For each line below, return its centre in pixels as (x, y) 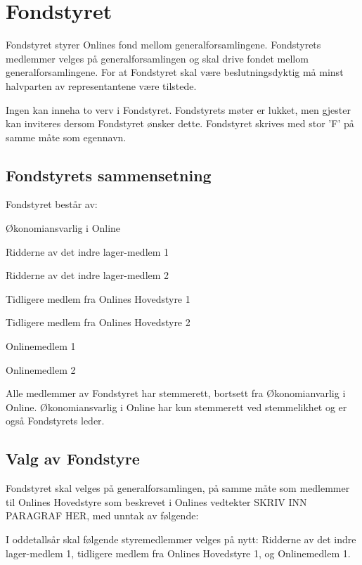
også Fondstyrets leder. (55, 421)
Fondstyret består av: (52, 204)
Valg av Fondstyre (73, 459)
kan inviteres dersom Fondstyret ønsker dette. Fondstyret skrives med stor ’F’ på (180, 123)
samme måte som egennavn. (66, 137)
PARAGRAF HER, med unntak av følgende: (102, 515)
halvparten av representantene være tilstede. (101, 85)
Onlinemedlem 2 (41, 369)
